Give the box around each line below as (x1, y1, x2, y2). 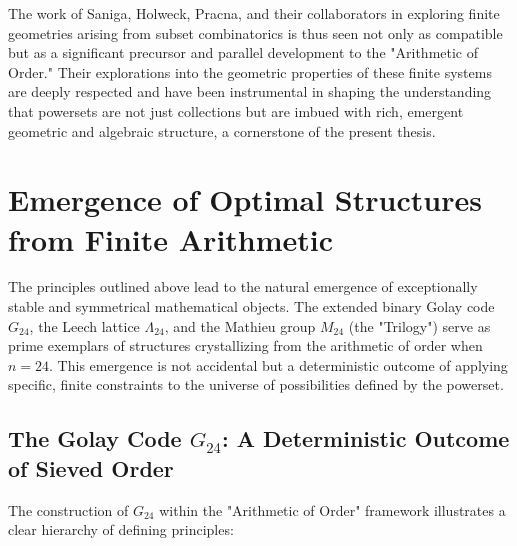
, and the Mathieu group (164, 315, 316, 336)
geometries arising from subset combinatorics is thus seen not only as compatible (8, 22, 503, 43)
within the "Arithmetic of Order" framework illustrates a (159, 499, 506, 520)
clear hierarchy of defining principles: (8, 519, 234, 540)
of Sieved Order (8, 452, 174, 483)
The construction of (8, 499, 129, 520)
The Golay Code (8, 423, 182, 454)
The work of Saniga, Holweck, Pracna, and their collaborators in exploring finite (8, 3, 500, 23)
